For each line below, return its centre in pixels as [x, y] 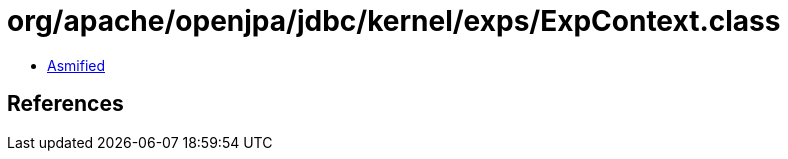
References [65, 104]
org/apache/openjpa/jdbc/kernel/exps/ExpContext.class [394, 21]
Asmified [76, 65]
